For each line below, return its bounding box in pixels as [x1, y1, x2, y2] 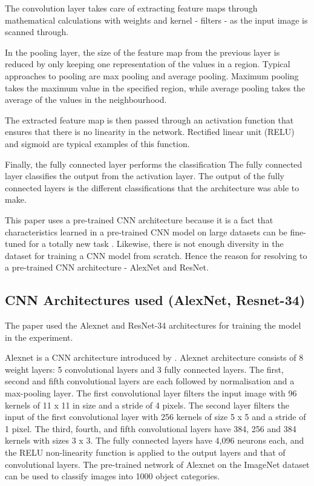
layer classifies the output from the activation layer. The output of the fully [5, 169, 284, 182]
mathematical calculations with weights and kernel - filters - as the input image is [5, 13, 308, 26]
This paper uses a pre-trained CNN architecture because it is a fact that [5, 213, 273, 226]
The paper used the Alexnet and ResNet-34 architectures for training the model [5, 319, 301, 332]
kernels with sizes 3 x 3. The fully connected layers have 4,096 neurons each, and [5, 434, 304, 447]
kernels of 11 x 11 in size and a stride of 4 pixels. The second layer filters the [5, 398, 289, 411]
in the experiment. [5, 330, 73, 343]
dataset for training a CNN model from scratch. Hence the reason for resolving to [5, 249, 307, 261]
